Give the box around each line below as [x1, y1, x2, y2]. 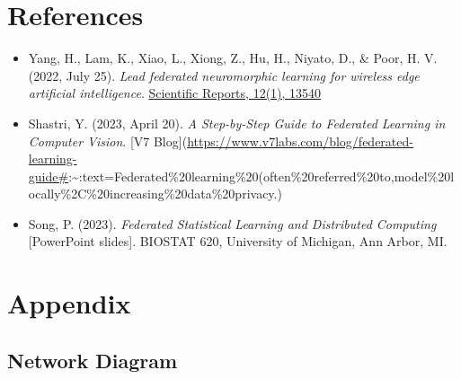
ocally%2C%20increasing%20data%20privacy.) [28, 184, 282, 203]
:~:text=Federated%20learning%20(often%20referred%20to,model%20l [68, 166, 455, 185]
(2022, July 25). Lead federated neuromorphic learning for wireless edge [28, 66, 420, 84]
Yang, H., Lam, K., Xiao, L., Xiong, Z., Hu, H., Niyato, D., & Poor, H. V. [28, 48, 438, 67]
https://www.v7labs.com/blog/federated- [187, 131, 413, 150]
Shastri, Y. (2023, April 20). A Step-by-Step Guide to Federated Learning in [28, 113, 446, 132]
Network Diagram [7, 346, 178, 374]
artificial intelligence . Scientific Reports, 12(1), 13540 [28, 84, 322, 102]
